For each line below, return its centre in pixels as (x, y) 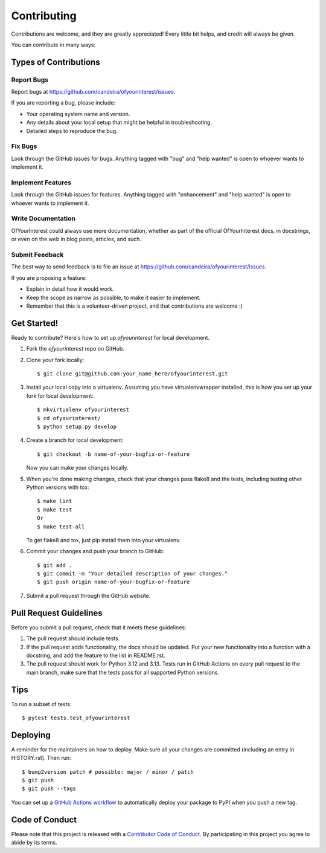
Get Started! (35, 323)
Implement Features (41, 183)
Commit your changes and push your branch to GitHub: (95, 551)
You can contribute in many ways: (53, 45)
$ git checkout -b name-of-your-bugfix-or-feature (113, 454)
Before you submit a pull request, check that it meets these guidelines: (99, 627)
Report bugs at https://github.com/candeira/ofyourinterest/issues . (93, 92)
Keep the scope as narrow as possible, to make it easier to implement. (113, 297)
